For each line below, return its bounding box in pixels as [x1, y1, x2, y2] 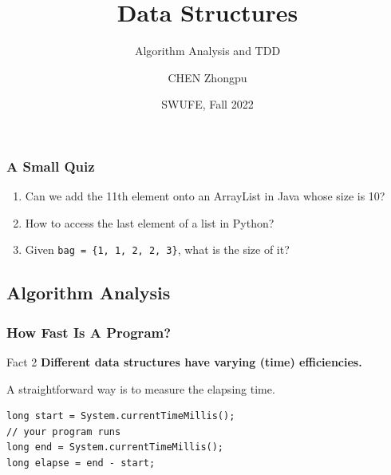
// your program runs [6, 426, 121, 437]
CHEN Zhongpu [168, 69, 247, 85]
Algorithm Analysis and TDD [134, 42, 281, 59]
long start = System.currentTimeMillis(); [6, 410, 235, 422]
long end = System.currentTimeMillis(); [6, 441, 224, 453]
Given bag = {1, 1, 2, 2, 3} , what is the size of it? [25, 241, 290, 258]
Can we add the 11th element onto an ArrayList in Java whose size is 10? [25, 188, 385, 204]
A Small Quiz [6, 156, 95, 176]
